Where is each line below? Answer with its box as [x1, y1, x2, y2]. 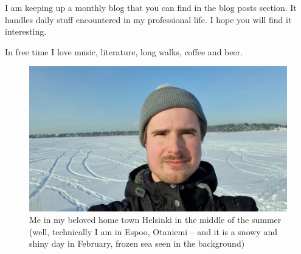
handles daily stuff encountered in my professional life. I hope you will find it [5, 13, 292, 26]
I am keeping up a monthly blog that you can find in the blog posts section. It [5, 1, 297, 13]
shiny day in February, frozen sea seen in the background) [29, 237, 245, 250]
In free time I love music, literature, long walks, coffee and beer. [5, 45, 243, 58]
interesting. [5, 25, 47, 38]
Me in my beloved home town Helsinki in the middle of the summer [29, 213, 282, 226]
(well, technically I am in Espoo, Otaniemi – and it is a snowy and [29, 225, 277, 238]
